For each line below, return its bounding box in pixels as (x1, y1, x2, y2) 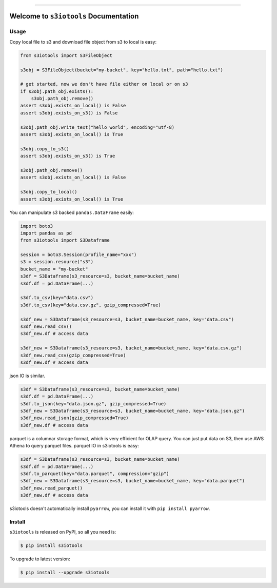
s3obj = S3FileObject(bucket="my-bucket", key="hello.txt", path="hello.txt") (20, 67, 223, 73)
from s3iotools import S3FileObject (20, 52, 113, 58)
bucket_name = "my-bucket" (20, 266, 88, 272)
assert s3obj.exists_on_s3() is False (20, 110, 118, 115)
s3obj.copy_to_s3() (20, 146, 69, 151)
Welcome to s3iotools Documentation (9, 12, 139, 21)
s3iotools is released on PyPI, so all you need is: (9, 529, 116, 535)
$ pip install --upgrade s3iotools (20, 570, 110, 576)
